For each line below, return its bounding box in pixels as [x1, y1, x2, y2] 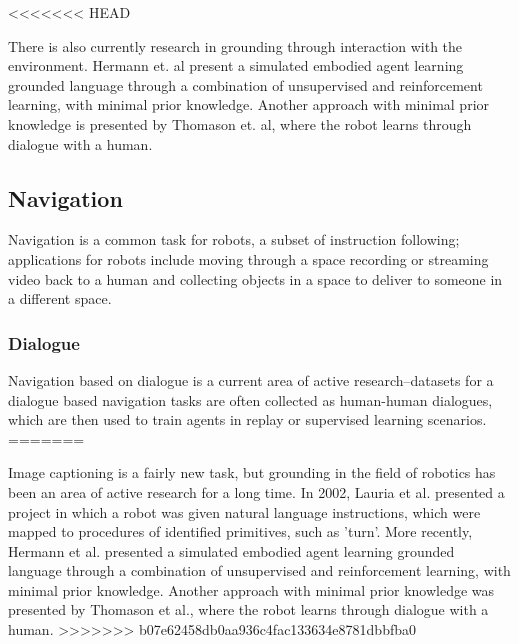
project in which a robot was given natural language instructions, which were [8, 501, 481, 522]
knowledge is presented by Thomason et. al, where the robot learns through [8, 113, 472, 134]
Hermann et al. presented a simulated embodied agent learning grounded [8, 540, 455, 561]
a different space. [8, 288, 112, 309]
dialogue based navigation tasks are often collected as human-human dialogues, [8, 389, 493, 410]
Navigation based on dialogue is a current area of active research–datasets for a [8, 369, 494, 390]
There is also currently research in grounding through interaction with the [8, 35, 463, 56]
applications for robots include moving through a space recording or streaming [8, 248, 489, 269]
